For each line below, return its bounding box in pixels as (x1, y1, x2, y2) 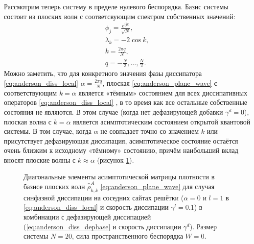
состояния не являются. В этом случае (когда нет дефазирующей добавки (4, 106, 223, 117)
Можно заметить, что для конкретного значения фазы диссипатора (4, 68, 202, 78)
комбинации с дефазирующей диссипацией (23, 212, 151, 222)
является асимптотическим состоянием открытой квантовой (73, 116, 251, 126)
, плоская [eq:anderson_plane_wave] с (102, 77, 217, 88)
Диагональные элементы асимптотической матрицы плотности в (23, 171, 215, 181)
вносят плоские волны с (4, 154, 76, 165)
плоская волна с (4, 116, 51, 126)
